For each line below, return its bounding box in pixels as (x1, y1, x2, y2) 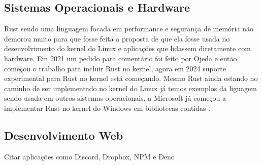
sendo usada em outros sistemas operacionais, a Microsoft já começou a (4, 93, 226, 103)
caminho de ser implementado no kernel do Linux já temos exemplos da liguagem (4, 82, 257, 93)
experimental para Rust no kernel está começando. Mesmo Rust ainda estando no (4, 73, 258, 84)
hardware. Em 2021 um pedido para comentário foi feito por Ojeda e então (4, 53, 237, 63)
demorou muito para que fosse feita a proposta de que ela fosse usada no (4, 33, 230, 44)
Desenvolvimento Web (4, 127, 123, 143)
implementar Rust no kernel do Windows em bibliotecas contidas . (4, 102, 211, 113)
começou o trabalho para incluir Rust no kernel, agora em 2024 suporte (4, 63, 226, 73)
